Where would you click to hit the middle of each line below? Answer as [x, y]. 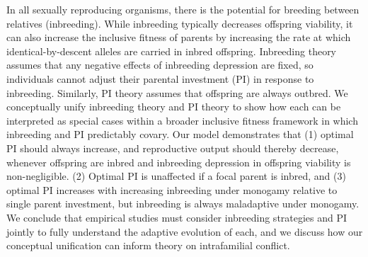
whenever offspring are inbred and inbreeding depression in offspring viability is [179, 162]
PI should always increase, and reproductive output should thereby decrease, [173, 148]
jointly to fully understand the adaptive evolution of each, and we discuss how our [185, 231]
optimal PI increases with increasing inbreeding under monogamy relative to [172, 189]
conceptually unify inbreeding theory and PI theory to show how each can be [174, 107]
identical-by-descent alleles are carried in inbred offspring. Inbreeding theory [172, 51]
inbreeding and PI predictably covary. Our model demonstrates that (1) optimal [180, 134]
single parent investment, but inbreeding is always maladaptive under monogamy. [183, 204]
